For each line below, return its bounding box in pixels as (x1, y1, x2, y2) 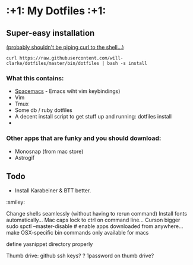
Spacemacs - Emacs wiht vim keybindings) (14, 88, 121, 95)
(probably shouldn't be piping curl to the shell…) (6, 43, 124, 51)
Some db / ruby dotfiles (14, 107, 72, 114)
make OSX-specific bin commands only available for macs (6, 229, 149, 236)
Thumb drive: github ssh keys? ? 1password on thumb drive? (6, 252, 154, 260)
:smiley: (6, 198, 26, 206)
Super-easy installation (6, 28, 95, 38)
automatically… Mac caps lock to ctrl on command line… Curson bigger (6, 216, 181, 224)
